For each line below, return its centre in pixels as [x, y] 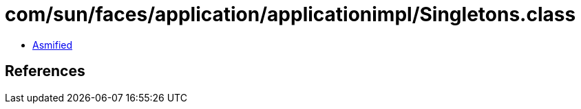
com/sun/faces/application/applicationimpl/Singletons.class [290, 14]
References [45, 71]
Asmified [53, 45]
